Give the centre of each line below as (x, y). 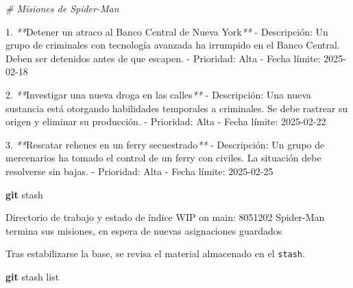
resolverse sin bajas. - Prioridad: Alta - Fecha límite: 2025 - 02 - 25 (139, 171)
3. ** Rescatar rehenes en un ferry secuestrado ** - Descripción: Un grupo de (165, 144)
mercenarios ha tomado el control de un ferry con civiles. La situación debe (163, 158)
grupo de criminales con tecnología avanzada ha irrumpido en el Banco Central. (173, 45)
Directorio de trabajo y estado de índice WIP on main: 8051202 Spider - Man (165, 217)
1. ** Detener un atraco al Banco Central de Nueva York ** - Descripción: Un (167, 31)
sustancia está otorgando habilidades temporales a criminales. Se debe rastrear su (177, 108)
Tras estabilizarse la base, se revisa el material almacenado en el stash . (155, 253)
